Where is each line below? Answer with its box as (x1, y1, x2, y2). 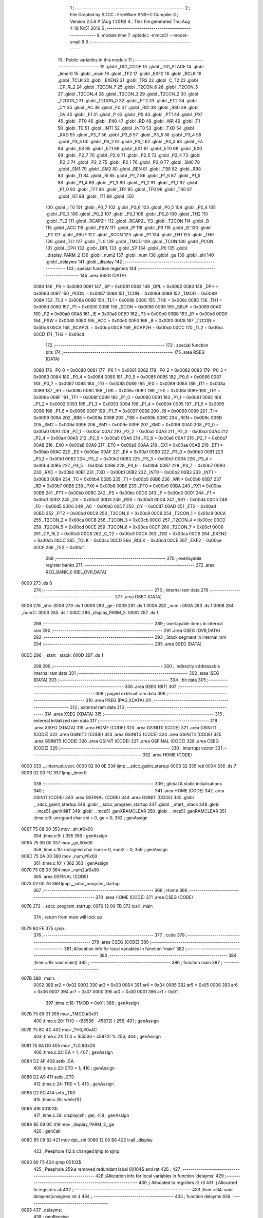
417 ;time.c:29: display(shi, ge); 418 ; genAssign (33, 1112, 129, 1118)
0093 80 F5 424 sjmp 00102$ (21, 1160, 81, 1165)
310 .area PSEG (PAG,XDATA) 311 (85, 697, 152, 704)
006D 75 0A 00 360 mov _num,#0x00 (21, 853, 97, 859)
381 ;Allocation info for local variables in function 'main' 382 (64, 946, 185, 952)
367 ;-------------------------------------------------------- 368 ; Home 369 (33, 887, 188, 894)
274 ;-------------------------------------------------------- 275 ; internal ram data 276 (33, 587, 209, 593)
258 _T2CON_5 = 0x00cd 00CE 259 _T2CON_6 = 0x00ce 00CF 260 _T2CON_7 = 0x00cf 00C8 (33, 524, 224, 530)
